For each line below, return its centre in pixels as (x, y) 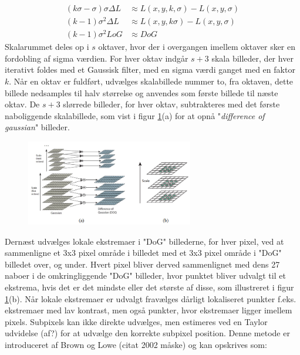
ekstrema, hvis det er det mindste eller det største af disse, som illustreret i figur (149, 287)
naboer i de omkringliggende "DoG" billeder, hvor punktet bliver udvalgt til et (145, 275)
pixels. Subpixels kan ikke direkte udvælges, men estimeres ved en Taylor (136, 321)
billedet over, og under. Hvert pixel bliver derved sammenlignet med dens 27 (142, 264)
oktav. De (22, 104)
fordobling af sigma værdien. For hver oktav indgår (97, 58)
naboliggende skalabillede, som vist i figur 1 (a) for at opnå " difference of (135, 115)
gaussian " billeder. (37, 127)
